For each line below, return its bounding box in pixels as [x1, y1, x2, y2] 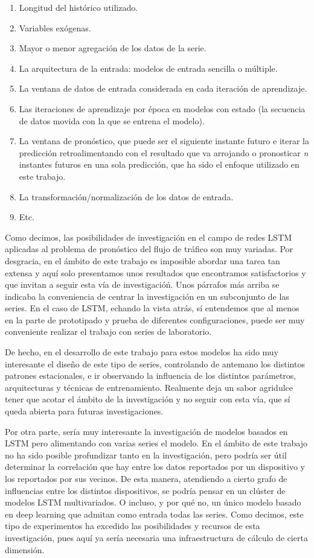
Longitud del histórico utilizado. [19, 1, 138, 13]
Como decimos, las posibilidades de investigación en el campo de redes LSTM [5, 230, 292, 243]
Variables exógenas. [19, 21, 91, 34]
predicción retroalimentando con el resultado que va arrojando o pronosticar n [19, 146, 309, 159]
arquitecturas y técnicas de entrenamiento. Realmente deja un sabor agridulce [5, 381, 293, 393]
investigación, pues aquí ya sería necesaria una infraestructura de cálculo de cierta [5, 531, 308, 544]
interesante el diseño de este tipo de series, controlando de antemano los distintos [5, 357, 305, 370]
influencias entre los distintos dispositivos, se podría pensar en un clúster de [5, 484, 286, 496]
